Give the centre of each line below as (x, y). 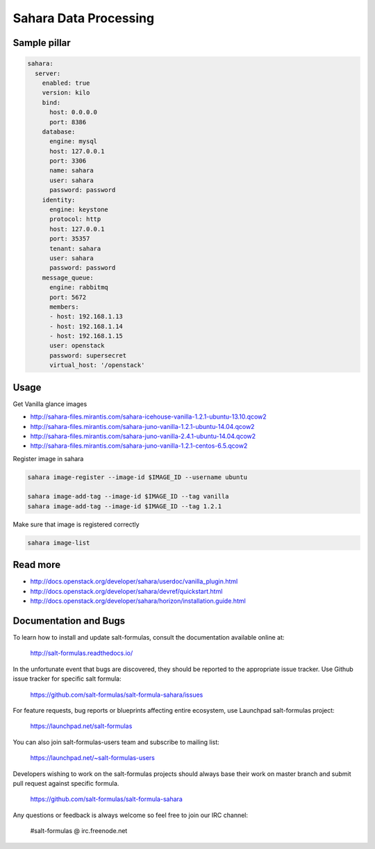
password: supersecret (88, 355)
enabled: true (66, 83)
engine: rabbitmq (79, 288)
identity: (59, 200)
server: (48, 73)
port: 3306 (68, 161)
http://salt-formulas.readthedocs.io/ (82, 653)
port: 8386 (68, 122)
